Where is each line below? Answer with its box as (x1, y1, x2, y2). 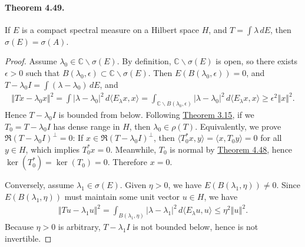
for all (260, 131, 282, 144)
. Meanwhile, (110, 143, 157, 155)
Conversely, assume (5, 179, 74, 191)
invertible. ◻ (5, 232, 52, 244)
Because (5, 220, 34, 232)
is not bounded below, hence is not (132, 220, 258, 232)
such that (26, 66, 60, 78)
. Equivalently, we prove (195, 120, 281, 132)
